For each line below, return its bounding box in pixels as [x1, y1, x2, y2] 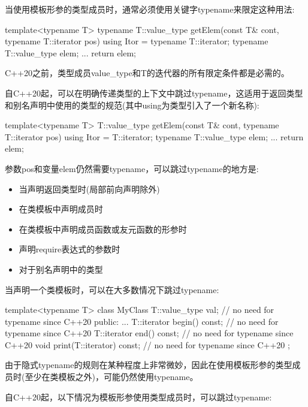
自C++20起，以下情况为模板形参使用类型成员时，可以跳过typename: [5, 390, 272, 403]
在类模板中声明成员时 [19, 203, 103, 215]
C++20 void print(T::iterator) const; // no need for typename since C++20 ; [5, 338, 290, 351]
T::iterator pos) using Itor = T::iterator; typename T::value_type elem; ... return [5, 130, 304, 143]
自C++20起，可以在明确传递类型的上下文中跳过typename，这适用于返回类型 [5, 86, 303, 99]
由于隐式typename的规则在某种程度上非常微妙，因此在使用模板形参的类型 [5, 358, 292, 371]
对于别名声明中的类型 [19, 263, 103, 275]
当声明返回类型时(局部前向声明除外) [19, 182, 160, 195]
